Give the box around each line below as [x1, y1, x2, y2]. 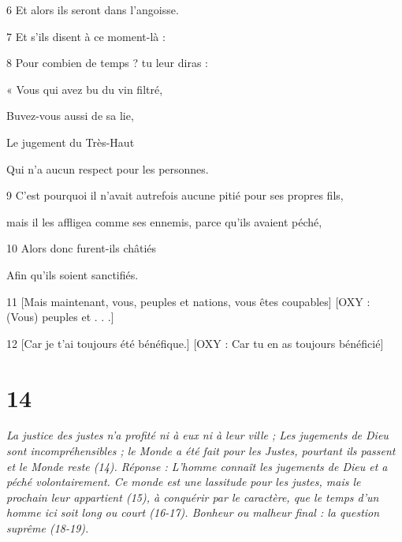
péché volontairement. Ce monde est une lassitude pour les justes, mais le [6, 473, 361, 490]
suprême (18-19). [6, 520, 89, 536]
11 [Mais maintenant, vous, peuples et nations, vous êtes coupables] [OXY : [6, 293, 370, 309]
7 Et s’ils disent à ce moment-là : [6, 28, 166, 44]
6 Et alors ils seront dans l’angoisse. [6, 2, 179, 17]
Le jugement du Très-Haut [6, 133, 135, 150]
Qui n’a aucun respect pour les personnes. [6, 160, 209, 177]
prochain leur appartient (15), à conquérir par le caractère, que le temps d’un [6, 488, 379, 505]
